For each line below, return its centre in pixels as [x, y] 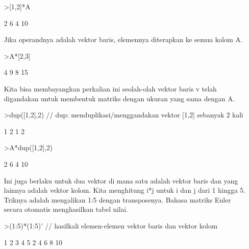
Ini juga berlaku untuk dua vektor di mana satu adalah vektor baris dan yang [121, 180]
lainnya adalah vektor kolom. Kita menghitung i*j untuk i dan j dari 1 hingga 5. [125, 190]
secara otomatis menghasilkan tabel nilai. [66, 209]
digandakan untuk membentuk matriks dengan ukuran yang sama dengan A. [119, 98]
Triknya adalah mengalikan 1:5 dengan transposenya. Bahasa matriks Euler [117, 199]
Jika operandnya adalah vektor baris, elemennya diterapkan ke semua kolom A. [123, 39]
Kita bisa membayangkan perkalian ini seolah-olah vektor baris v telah [110, 88]
